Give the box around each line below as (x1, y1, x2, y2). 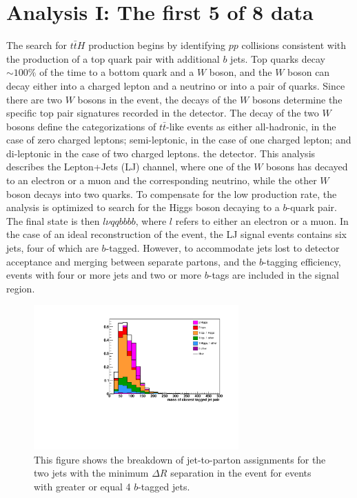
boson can (287, 65, 330, 79)
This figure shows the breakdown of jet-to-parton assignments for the (34, 452, 326, 466)
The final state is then (6, 213, 100, 228)
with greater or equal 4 (34, 479, 131, 493)
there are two (6, 92, 62, 106)
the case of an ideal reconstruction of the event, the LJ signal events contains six (6, 227, 347, 241)
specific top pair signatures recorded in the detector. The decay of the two (6, 106, 319, 120)
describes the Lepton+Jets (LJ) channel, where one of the (6, 159, 251, 174)
